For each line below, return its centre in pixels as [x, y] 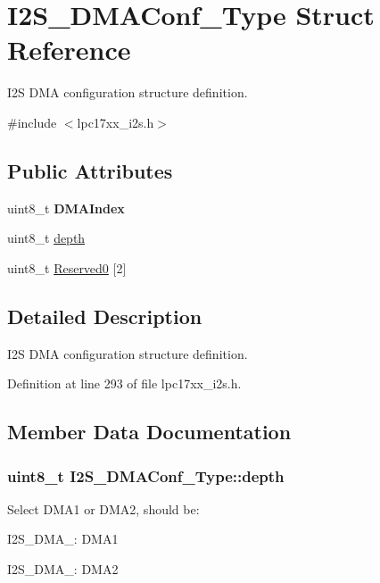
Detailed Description [105, 316]
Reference [69, 50]
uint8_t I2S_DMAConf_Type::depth [146, 475]
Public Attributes [90, 170]
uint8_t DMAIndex [66, 208]
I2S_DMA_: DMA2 [63, 569]
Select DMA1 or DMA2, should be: [103, 508]
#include [32, 122]
